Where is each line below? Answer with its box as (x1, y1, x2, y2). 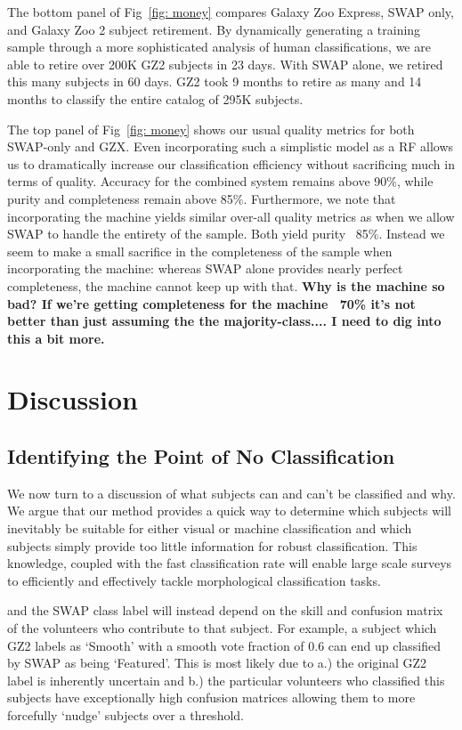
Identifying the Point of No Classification (7, 442, 395, 470)
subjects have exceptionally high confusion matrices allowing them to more (7, 688, 416, 707)
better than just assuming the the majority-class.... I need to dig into (7, 312, 442, 330)
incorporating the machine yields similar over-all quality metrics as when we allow (7, 207, 455, 225)
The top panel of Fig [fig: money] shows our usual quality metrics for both (7, 119, 415, 138)
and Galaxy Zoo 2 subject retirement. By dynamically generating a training (7, 20, 421, 38)
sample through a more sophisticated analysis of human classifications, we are (7, 37, 431, 56)
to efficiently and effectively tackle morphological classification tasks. (7, 571, 381, 589)
